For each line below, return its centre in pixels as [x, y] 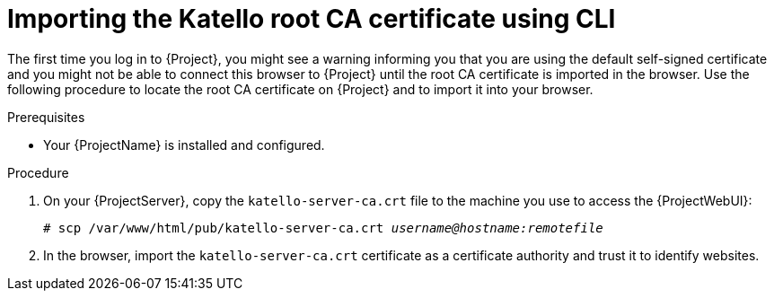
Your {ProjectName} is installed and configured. [184, 145]
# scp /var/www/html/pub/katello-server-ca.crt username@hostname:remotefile [323, 228]
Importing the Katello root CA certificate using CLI [312, 19]
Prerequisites [46, 117]
